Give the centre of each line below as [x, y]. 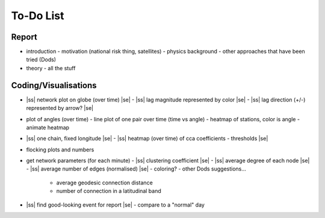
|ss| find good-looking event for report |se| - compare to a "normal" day [115, 205]
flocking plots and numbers [60, 150]
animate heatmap [48, 127]
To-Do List [38, 16]
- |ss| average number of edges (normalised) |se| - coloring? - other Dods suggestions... [136, 169]
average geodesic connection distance [104, 183]
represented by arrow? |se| [60, 108]
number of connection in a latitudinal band [109, 191]
